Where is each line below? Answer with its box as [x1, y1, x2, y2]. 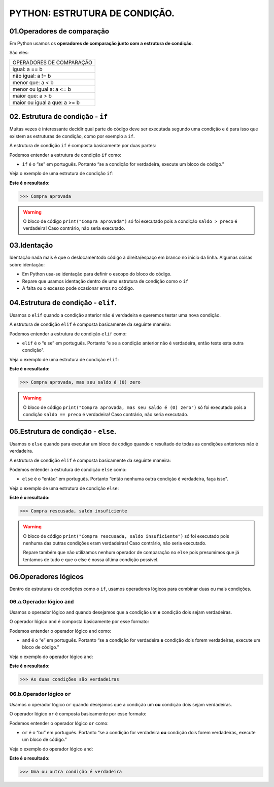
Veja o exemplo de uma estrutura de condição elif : [9, 356, 119, 362]
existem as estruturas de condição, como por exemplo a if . [9, 133, 135, 139]
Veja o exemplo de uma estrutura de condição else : [9, 485, 119, 491]
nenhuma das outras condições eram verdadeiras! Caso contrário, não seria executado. [23, 540, 207, 546]
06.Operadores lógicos [9, 572, 84, 581]
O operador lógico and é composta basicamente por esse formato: [9, 619, 149, 625]
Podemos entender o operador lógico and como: [9, 628, 112, 634]
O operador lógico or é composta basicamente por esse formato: [9, 711, 147, 717]
